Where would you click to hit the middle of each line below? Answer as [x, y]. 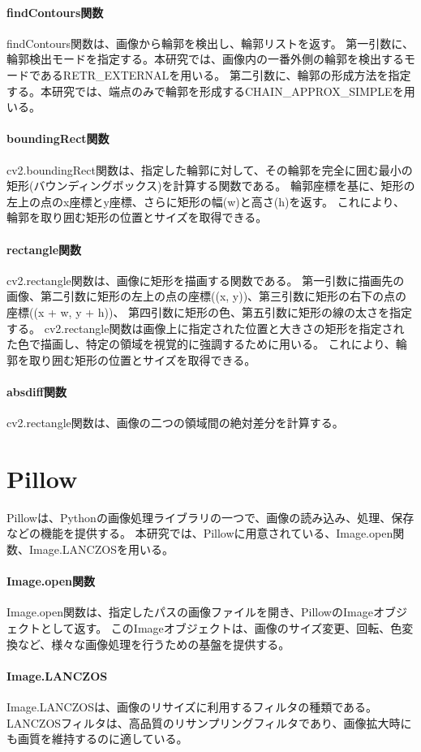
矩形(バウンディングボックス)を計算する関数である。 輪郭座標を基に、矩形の [211, 186]
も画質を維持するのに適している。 [97, 739]
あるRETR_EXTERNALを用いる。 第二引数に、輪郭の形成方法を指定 [226, 74]
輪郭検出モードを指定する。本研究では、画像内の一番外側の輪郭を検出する [205, 59]
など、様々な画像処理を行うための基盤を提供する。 [154, 644]
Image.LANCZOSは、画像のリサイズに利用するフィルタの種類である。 [192, 706]
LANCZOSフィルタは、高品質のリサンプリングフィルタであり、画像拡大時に [209, 722]
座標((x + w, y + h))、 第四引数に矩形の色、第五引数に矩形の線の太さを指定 [210, 311]
